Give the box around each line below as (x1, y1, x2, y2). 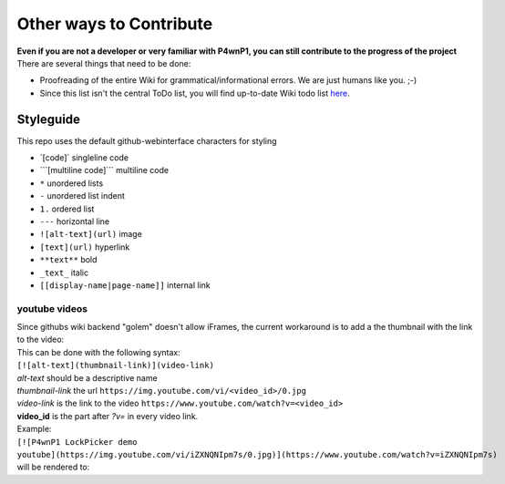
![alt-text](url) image (39, 229, 143, 240)
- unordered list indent (39, 191, 125, 201)
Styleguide (16, 111, 81, 127)
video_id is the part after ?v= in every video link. (16, 410, 199, 421)
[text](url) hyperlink (39, 242, 130, 252)
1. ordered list (39, 203, 95, 214)
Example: (16, 424, 52, 435)
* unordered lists (39, 178, 104, 189)
